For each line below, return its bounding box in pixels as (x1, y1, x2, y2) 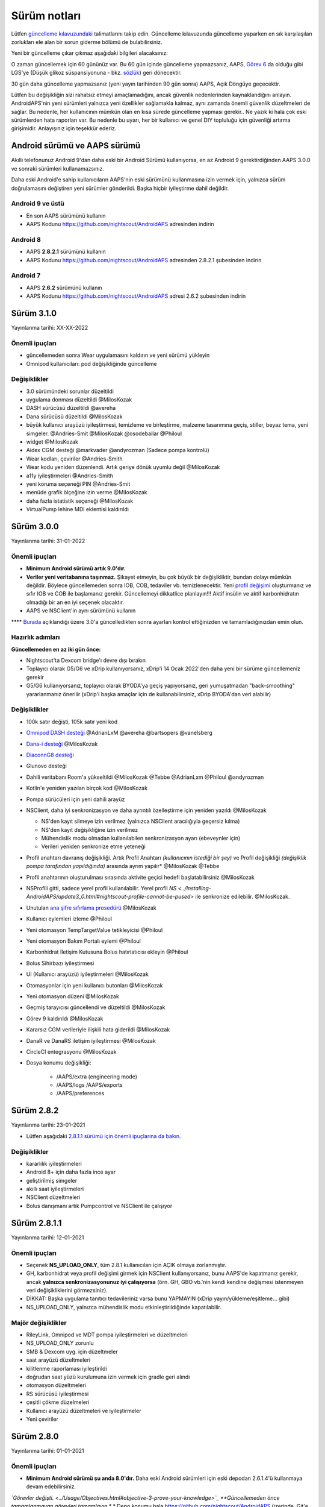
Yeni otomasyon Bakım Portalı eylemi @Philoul (26, 937, 141, 945)
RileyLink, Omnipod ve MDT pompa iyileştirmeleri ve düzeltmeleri (26, 1331, 188, 1338)
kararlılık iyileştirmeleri (26, 1160, 82, 1167)
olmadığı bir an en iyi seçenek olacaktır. (26, 599, 125, 606)
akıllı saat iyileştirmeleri (26, 1185, 84, 1193)
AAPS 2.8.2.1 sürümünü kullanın (26, 248, 106, 256)
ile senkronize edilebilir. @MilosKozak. (195, 893, 290, 901)
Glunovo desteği (26, 763, 67, 770)
